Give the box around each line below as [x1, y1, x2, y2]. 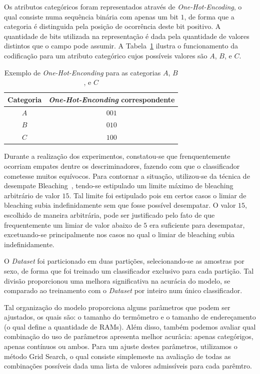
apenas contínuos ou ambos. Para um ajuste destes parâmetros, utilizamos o [4, 341, 237, 352]
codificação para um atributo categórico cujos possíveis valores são [4, 50, 207, 60]
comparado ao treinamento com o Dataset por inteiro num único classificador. [4, 285, 242, 296]
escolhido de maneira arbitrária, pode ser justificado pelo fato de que [4, 209, 215, 220]
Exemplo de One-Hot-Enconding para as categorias [4, 67, 161, 77]
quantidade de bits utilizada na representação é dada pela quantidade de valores [4, 30, 249, 41]
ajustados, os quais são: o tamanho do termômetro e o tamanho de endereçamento [4, 312, 256, 322]
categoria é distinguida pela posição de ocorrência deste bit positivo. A [4, 21, 221, 31]
